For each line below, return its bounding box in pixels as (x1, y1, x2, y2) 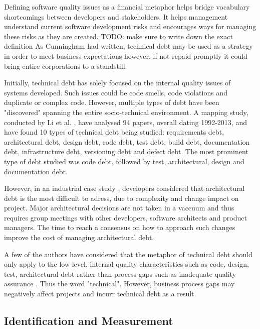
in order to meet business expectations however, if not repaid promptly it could (4, 50, 247, 61)
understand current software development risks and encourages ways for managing (4, 21, 256, 32)
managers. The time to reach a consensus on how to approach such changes (4, 222, 235, 233)
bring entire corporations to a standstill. (4, 60, 127, 71)
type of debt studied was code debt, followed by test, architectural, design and (4, 156, 244, 166)
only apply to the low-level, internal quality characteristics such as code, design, (4, 259, 249, 269)
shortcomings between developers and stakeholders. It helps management (4, 11, 228, 22)
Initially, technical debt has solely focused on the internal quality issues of (4, 77, 231, 88)
